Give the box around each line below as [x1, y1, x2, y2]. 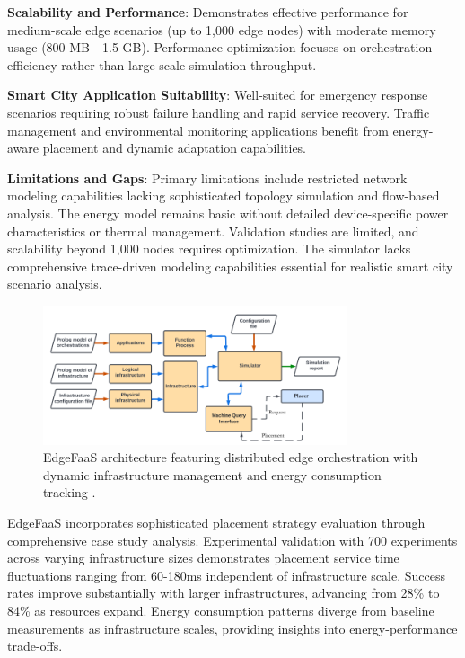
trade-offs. [7, 636, 63, 655]
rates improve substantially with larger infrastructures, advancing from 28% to [7, 583, 440, 602]
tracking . [43, 483, 96, 502]
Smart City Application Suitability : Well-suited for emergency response [7, 85, 428, 104]
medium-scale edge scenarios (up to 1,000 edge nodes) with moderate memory [7, 20, 436, 39]
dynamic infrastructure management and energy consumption [43, 465, 382, 484]
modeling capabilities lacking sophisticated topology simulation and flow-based [7, 186, 440, 205]
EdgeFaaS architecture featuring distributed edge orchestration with [43, 448, 418, 467]
